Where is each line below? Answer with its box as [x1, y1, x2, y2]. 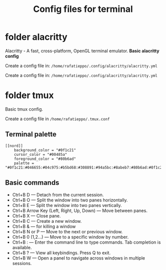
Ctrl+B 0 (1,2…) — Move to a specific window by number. [12, 234, 129, 240]
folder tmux [5, 90, 54, 101]
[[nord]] [5, 143, 23, 148]
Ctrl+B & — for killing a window [12, 223, 76, 229]
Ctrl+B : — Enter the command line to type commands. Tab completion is [12, 239, 161, 245]
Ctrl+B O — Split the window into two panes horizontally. [12, 197, 128, 203]
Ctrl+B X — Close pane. [12, 212, 61, 219]
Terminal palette [5, 130, 57, 138]
